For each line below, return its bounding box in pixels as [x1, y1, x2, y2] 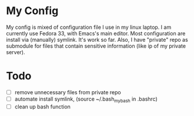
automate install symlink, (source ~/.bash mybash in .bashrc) [14, 95, 158, 104]
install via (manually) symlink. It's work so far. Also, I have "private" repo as [6, 36, 188, 43]
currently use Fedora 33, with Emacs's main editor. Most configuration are [6, 29, 186, 37]
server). [6, 48, 25, 55]
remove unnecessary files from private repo [14, 88, 122, 95]
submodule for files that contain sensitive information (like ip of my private [6, 42, 186, 49]
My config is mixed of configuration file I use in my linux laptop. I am [6, 24, 172, 31]
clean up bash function [14, 103, 71, 110]
